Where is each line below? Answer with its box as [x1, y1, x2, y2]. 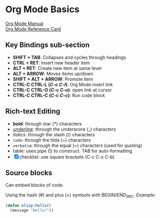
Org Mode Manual [5, 20, 44, 27]
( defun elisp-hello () [5, 203, 52, 208]
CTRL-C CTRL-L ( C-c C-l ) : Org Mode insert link [12, 81, 113, 87]
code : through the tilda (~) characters [12, 137, 91, 143]
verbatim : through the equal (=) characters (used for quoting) [12, 142, 143, 149]
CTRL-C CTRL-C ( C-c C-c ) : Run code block [12, 92, 105, 98]
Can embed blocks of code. [5, 182, 64, 188]
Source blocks [5, 168, 52, 177]
